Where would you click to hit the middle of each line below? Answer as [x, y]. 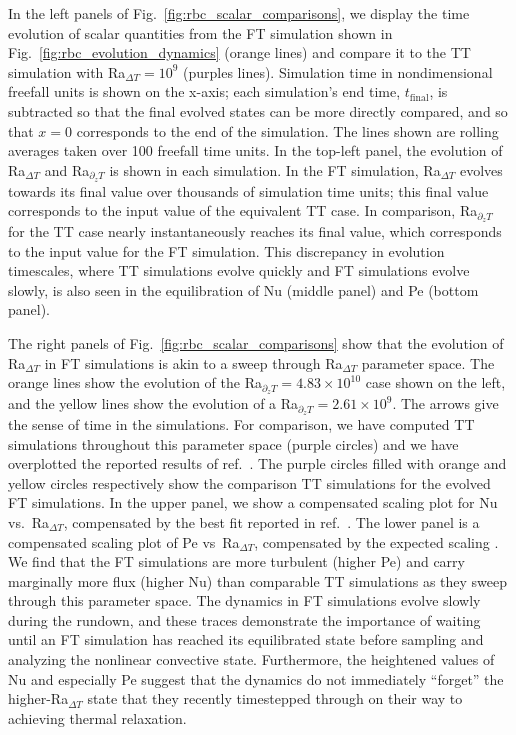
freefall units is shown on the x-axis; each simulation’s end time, [204, 91]
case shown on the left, [435, 382]
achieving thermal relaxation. [97, 717]
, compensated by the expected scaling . [376, 541]
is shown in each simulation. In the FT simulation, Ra [275, 169]
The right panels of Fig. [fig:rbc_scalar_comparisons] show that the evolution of [256, 343]
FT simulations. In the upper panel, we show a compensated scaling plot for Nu [253, 502]
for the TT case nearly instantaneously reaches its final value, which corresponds [255, 231]
